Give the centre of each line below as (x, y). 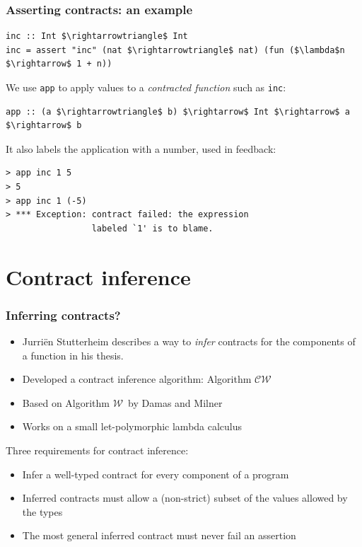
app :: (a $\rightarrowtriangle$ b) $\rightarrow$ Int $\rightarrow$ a (178, 111)
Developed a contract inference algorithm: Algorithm (137, 379)
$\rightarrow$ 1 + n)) (59, 64)
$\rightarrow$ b (44, 126)
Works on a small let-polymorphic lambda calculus (132, 426)
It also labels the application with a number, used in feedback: (141, 148)
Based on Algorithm (66, 402)
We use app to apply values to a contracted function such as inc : (146, 87)
